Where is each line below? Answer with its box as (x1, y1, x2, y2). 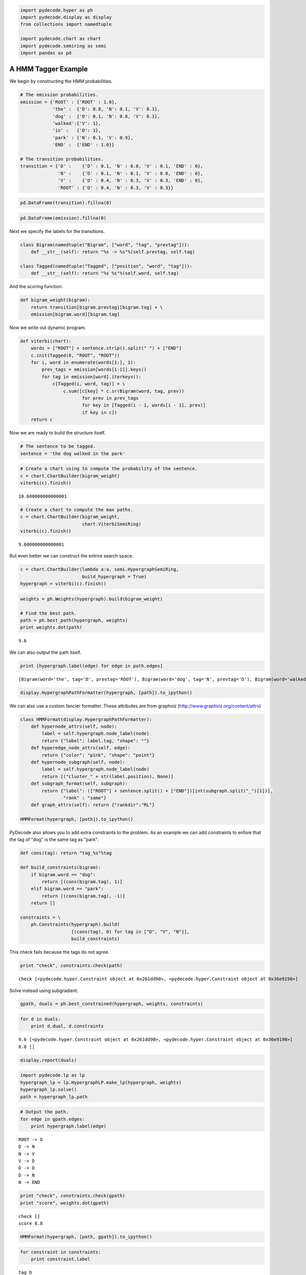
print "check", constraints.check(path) (20, 963, 122, 968)
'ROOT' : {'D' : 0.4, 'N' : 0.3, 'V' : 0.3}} (58, 185, 174, 191)
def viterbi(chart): (20, 338, 71, 344)
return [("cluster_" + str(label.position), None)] (41, 773, 174, 779)
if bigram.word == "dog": (31, 872, 96, 877)
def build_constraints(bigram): (20, 864, 101, 871)
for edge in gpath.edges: (20, 1116, 85, 1122)
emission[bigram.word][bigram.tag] (31, 311, 120, 317)
